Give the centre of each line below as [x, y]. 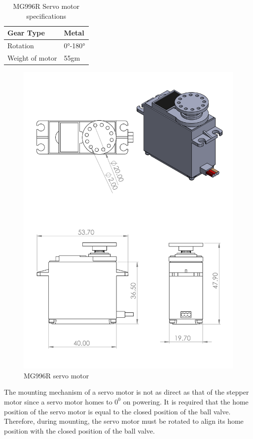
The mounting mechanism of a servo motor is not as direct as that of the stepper [126, 392]
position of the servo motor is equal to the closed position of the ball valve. [117, 411]
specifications [46, 16]
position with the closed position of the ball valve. [79, 430]
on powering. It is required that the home [186, 401]
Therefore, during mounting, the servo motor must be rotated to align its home [124, 421]
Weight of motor [32, 57]
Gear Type [26, 33]
